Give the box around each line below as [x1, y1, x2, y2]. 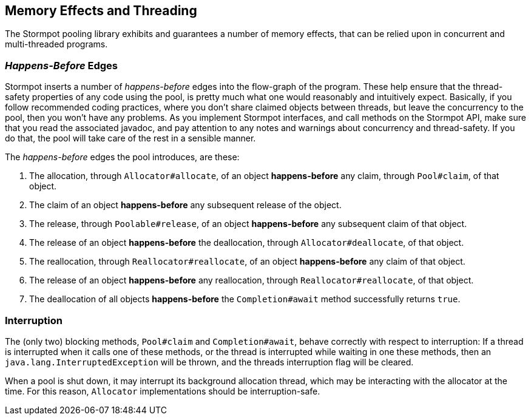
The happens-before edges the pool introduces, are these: [5, 152, 240, 163]
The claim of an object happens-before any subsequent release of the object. [29, 200, 342, 211]
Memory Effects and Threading [5, 3, 197, 18]
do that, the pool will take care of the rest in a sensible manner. [5, 133, 256, 144]
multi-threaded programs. [5, 39, 108, 50]
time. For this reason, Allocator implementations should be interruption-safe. [5, 385, 320, 396]
